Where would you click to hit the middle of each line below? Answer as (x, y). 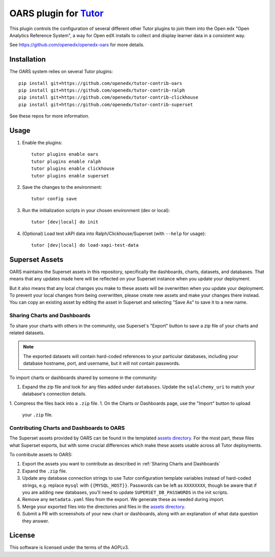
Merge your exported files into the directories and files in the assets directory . (104, 507)
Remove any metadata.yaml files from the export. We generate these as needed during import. (123, 500)
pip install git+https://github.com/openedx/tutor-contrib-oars (101, 83)
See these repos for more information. (49, 116)
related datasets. (27, 333)
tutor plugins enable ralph (66, 161)
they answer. (36, 521)
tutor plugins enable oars (65, 154)
